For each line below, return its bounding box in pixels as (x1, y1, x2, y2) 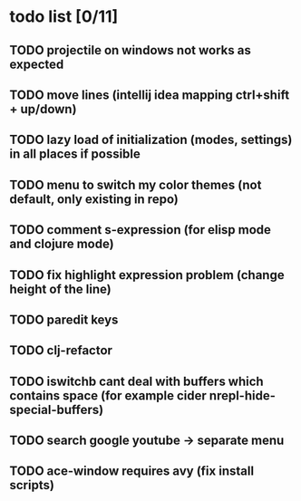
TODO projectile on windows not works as (9, 43, 251, 58)
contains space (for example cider (9, 388, 207, 403)
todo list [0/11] (9, 6, 119, 27)
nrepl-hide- (209, 388, 277, 403)
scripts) (9, 477, 54, 493)
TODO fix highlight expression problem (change (9, 267, 285, 283)
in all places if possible (9, 147, 141, 162)
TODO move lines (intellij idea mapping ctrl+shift (9, 87, 290, 102)
